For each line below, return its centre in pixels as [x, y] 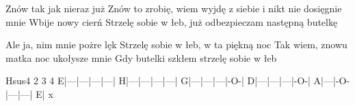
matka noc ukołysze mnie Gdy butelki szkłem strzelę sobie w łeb [141, 57]
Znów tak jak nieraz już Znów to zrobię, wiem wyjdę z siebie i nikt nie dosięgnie [174, 8]
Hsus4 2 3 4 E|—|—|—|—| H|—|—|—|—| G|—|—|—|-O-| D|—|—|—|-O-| [158, 81]
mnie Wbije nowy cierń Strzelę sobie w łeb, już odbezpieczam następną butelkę [172, 21]
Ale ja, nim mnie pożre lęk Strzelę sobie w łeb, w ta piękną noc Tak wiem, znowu [176, 45]
